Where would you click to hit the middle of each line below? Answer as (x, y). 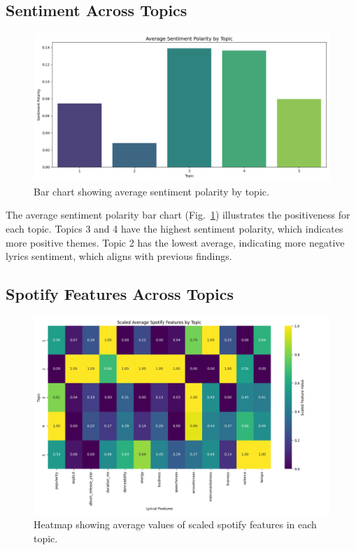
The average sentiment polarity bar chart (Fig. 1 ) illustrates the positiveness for (178, 215)
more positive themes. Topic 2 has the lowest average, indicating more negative (175, 242)
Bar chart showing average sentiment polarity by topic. (151, 191)
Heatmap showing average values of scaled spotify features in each (175, 524)
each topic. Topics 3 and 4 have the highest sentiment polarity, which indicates (175, 228)
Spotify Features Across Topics (120, 294)
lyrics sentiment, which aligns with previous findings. (119, 256)
